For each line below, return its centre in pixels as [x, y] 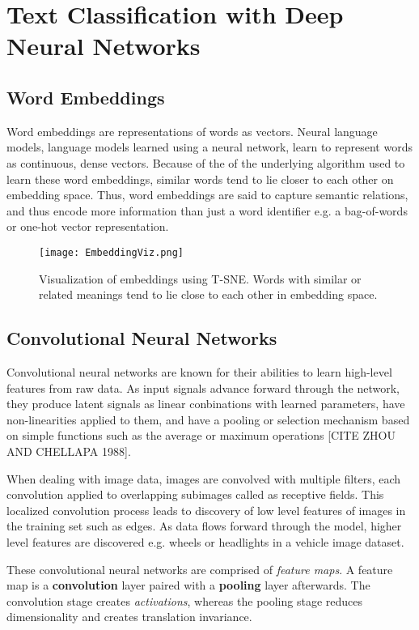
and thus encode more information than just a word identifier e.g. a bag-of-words [207, 210]
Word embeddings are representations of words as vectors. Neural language [192, 131]
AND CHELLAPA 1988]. [69, 451]
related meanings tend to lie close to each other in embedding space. [208, 294]
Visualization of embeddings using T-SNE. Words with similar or [200, 278]
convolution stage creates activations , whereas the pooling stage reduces [185, 600]
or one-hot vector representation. [88, 226]
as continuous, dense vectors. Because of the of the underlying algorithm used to [206, 162]
